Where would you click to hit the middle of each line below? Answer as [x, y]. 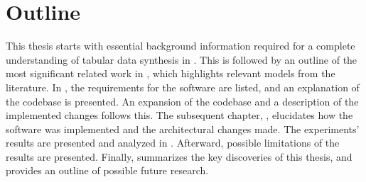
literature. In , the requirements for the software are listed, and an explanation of [183, 87]
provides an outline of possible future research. [107, 170]
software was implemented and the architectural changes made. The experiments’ [183, 129]
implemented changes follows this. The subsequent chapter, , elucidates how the [179, 115]
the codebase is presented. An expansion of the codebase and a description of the [182, 101]
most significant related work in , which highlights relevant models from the [171, 73]
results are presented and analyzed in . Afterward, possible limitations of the [173, 143]
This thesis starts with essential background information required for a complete [181, 46]
